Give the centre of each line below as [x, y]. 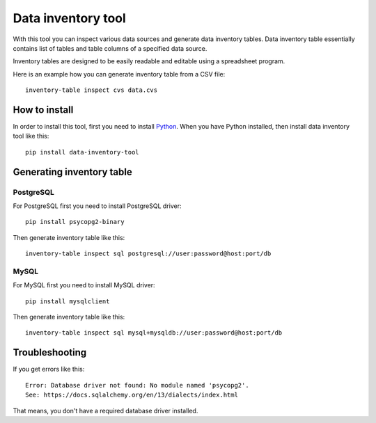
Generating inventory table [72, 171]
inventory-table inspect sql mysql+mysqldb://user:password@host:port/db [154, 333]
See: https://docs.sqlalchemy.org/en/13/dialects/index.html [132, 395]
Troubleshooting [50, 352]
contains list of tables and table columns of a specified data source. [110, 48]
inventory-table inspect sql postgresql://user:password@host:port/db [148, 254]
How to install [43, 110]
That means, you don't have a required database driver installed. [105, 410]
